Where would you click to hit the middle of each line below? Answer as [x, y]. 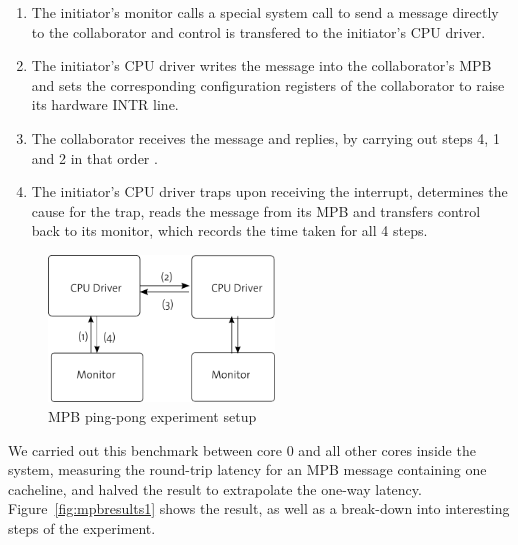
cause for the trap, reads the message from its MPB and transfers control [256, 210]
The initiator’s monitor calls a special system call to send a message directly [265, 12]
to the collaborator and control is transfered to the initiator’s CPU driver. [258, 31]
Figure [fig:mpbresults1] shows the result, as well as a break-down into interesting [259, 508]
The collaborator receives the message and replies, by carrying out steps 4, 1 [265, 137]
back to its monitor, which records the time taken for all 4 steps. [229, 230]
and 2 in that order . [94, 157]
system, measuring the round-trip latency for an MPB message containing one [247, 469]
